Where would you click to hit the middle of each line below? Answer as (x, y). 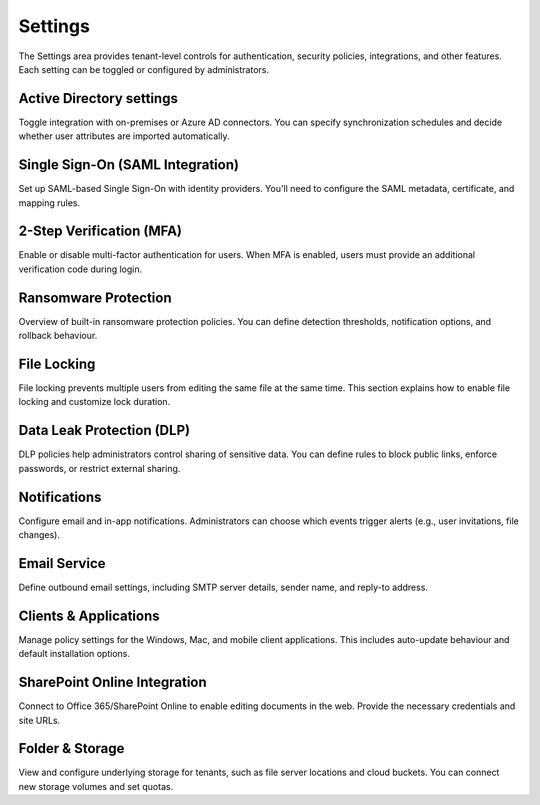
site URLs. (39, 720)
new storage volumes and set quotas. (96, 786)
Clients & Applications (89, 615)
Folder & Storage (71, 748)
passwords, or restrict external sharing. (99, 468)
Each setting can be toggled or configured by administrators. (144, 69)
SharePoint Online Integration (112, 682)
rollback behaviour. (58, 336)
